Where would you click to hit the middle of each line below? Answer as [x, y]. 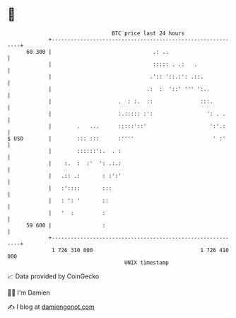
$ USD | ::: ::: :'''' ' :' [117, 138]
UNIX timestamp [147, 262]
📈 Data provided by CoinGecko [53, 276]
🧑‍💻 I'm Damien [29, 293]
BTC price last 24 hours [148, 33]
